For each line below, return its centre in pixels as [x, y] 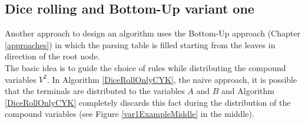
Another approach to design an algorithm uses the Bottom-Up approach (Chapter [152, 33]
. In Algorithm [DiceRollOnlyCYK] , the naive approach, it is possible [172, 79]
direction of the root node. [52, 56]
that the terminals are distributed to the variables [95, 91]
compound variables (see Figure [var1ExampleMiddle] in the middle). [130, 114]
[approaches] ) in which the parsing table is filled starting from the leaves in [140, 44]
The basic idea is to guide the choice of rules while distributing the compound [145, 67]
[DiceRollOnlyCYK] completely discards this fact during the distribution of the [148, 102]
